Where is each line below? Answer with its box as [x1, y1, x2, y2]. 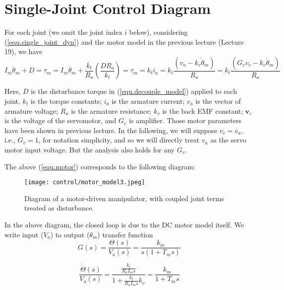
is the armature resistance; [71, 105, 152, 116]
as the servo [210, 135, 246, 145]
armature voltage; [4, 105, 58, 116]
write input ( [4, 229, 44, 239]
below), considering [129, 27, 188, 37]
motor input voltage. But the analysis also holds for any [4, 144, 175, 154]
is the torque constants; [30, 95, 102, 106]
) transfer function [97, 229, 153, 239]
